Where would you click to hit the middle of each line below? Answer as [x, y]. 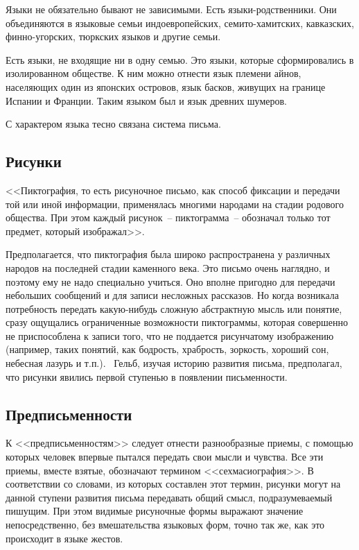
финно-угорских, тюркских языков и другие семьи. [113, 36]
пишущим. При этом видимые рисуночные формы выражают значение [155, 511]
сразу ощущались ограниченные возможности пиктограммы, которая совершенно [177, 322]
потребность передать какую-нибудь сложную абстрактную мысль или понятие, [174, 308]
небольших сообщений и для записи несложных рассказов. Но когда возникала [172, 295]
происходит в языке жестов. [64, 538]
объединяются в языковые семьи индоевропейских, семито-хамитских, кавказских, [180, 23]
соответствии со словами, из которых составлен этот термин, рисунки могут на [173, 484]
